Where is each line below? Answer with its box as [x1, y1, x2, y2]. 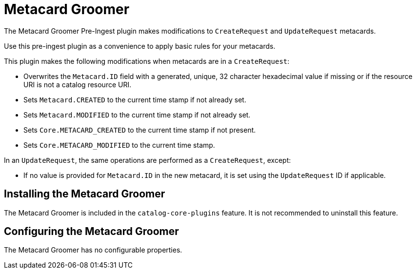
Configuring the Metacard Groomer [4, 225, 179, 238]
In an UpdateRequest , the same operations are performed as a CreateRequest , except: [4, 156, 291, 164]
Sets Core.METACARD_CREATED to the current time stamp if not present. [23, 125, 256, 134]
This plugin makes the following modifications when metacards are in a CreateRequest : [4, 57, 290, 65]
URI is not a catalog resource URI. [23, 80, 132, 89]
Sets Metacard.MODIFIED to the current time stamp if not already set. [23, 110, 251, 119]
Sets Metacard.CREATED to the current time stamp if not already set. [23, 95, 246, 104]
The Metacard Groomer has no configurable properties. [4, 246, 182, 254]
